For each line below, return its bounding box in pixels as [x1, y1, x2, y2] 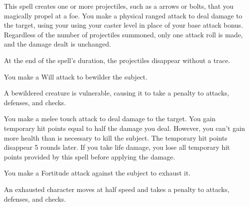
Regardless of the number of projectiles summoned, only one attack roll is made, [4, 29, 243, 39]
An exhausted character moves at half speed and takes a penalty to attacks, [4, 184, 230, 194]
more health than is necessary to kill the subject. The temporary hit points [4, 132, 228, 143]
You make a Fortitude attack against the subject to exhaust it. [4, 168, 191, 178]
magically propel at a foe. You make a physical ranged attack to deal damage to [4, 10, 242, 20]
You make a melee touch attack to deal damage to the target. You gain [4, 113, 216, 124]
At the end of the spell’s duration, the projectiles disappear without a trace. [4, 55, 230, 65]
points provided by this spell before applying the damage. [4, 151, 175, 161]
